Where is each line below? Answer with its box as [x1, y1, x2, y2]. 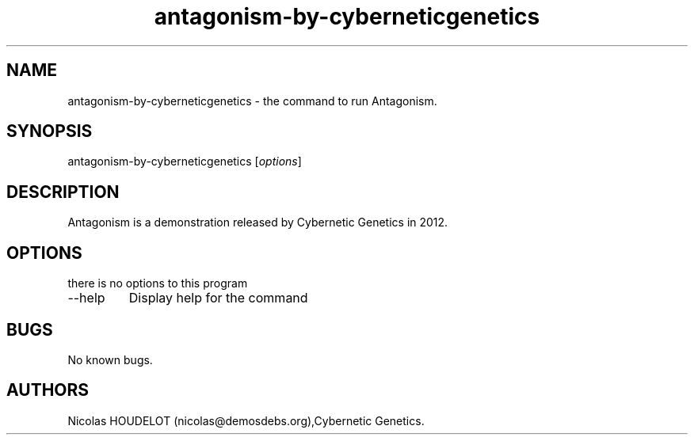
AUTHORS [6, 380, 90, 401]
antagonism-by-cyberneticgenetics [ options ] [67, 154, 302, 169]
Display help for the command [128, 290, 308, 306]
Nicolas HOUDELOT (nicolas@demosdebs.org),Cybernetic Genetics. [67, 413, 425, 428]
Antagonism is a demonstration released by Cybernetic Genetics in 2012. [67, 215, 448, 230]
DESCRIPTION [6, 181, 120, 202]
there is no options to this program [67, 276, 248, 291]
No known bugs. [67, 352, 153, 367]
